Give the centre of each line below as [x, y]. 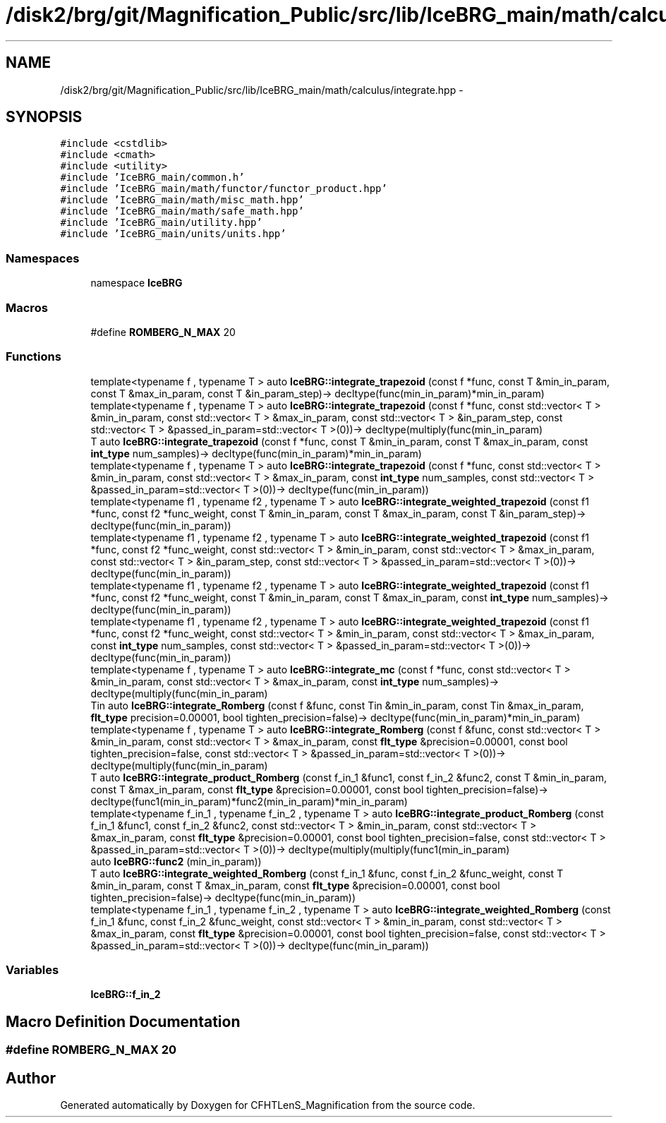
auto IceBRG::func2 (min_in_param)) [176, 861]
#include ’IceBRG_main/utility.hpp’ [161, 223]
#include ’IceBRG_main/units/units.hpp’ [173, 234]
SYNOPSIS [44, 117]
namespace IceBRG [137, 283]
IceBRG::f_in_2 [126, 995]
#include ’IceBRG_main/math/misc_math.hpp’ [182, 200]
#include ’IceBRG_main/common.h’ [152, 178]
